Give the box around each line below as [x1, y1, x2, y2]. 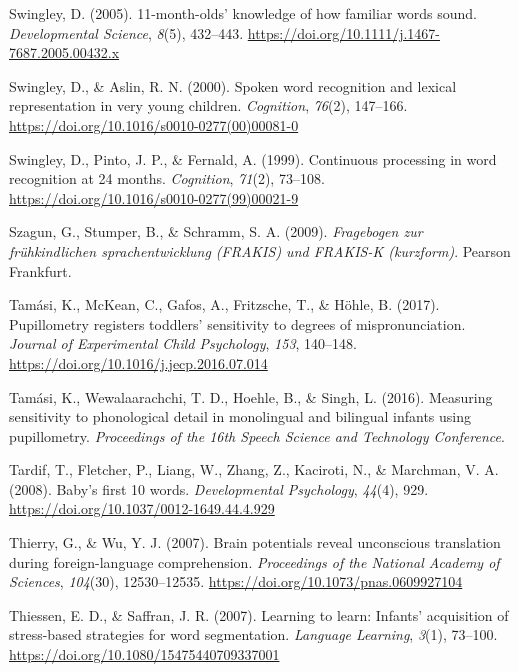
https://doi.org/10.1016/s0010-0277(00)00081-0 [9, 114, 299, 135]
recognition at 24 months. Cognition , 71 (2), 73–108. [9, 168, 325, 189]
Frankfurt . [9, 260, 72, 281]
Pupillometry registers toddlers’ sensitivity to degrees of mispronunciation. [9, 313, 466, 334]
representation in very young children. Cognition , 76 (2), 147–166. [9, 95, 408, 116]
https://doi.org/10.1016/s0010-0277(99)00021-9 [9, 187, 299, 208]
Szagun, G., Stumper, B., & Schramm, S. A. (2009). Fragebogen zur [9, 221, 423, 242]
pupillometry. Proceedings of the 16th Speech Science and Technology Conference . [9, 425, 505, 446]
